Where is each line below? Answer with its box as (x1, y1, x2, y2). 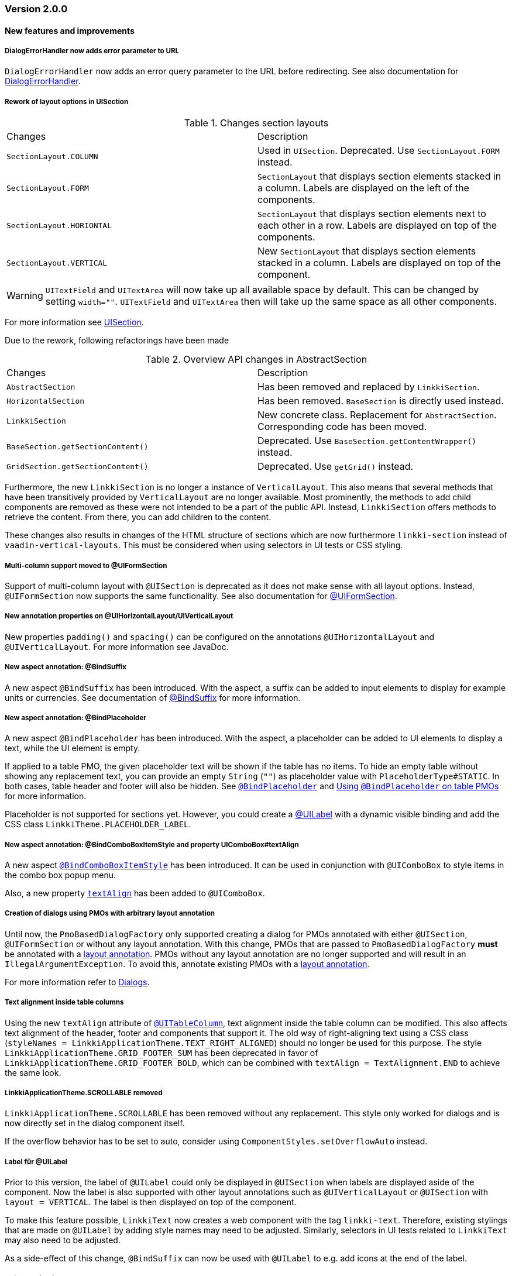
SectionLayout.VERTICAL (6, 258, 108, 267)
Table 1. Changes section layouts (184, 117, 329, 129)
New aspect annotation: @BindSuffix (5, 663, 126, 672)
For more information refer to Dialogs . (5, 976, 150, 987)
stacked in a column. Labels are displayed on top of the (257, 257, 501, 269)
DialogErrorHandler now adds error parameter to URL (5, 47, 180, 55)
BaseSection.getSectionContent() (6, 442, 149, 451)
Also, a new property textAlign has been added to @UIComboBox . (5, 888, 265, 899)
